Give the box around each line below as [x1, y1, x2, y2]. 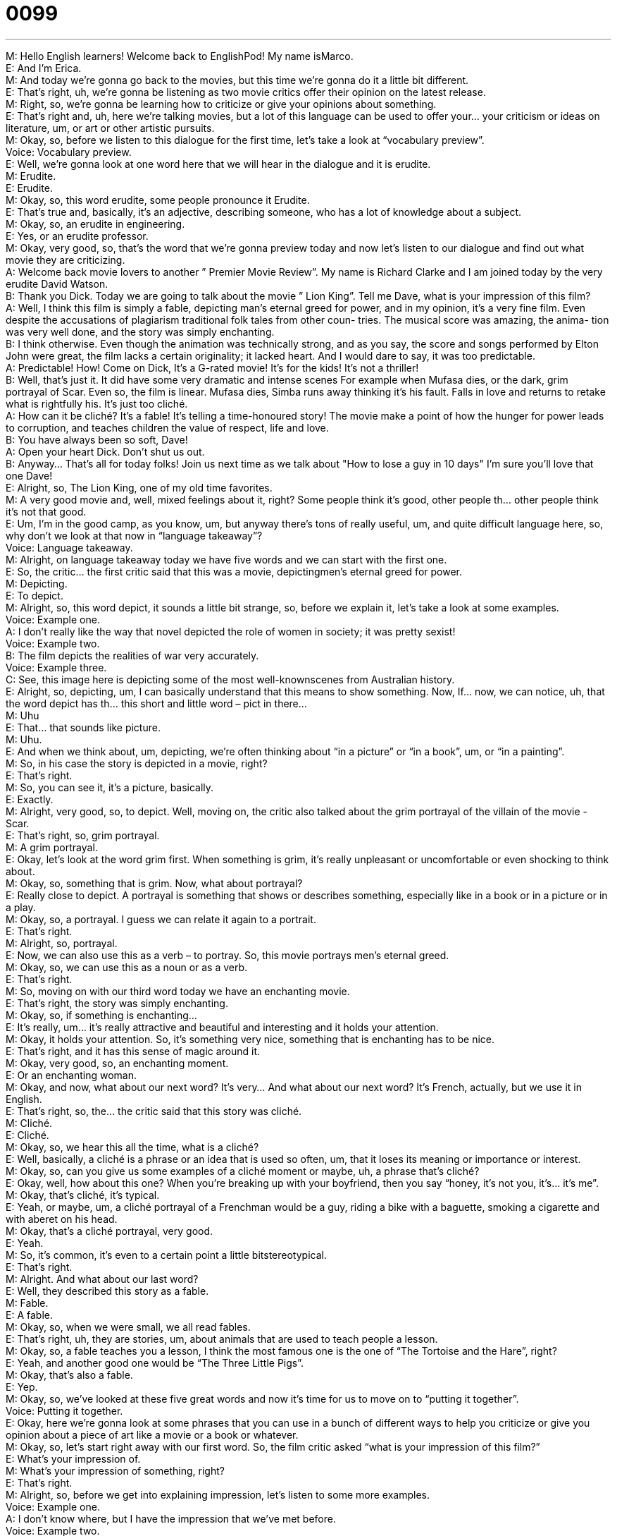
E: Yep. [6, 1380, 38, 1393]
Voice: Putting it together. [6, 1404, 123, 1417]
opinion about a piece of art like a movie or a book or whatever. [6, 1428, 299, 1441]
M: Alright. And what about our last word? [6, 1272, 199, 1285]
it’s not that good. [6, 505, 87, 518]
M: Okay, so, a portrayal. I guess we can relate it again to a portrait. [6, 913, 316, 925]
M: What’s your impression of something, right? [6, 1464, 225, 1477]
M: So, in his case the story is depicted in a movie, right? [6, 757, 268, 769]
